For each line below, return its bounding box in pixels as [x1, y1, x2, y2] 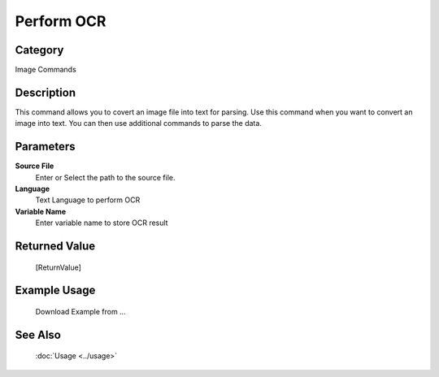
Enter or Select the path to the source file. [35, 172, 176, 182]
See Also [15, 327, 61, 341]
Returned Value [15, 240, 96, 253]
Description [15, 85, 76, 99]
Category [15, 43, 64, 57]
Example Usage [15, 284, 96, 297]
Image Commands [15, 65, 76, 75]
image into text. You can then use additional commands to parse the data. [15, 119, 262, 128]
